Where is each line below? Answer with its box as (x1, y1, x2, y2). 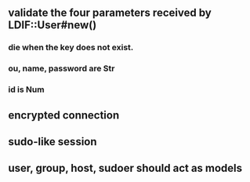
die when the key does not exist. (8, 42, 134, 53)
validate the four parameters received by (8, 6, 212, 20)
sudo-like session (8, 135, 97, 148)
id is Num (8, 84, 45, 95)
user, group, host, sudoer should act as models (8, 162, 243, 175)
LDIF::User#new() (8, 19, 97, 32)
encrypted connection (8, 108, 120, 122)
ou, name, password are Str (8, 63, 115, 74)
